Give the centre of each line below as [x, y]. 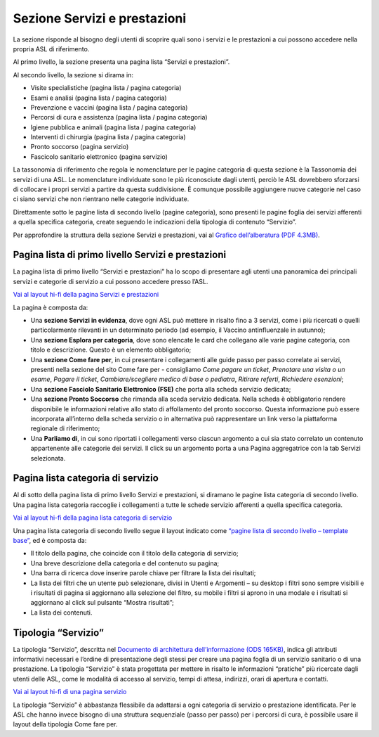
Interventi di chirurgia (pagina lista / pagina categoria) [108, 137]
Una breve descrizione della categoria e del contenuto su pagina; [125, 563]
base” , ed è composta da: [50, 540]
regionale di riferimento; [65, 428]
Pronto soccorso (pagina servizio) [80, 147]
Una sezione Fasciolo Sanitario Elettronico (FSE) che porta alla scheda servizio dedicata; [161, 389]
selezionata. [48, 458]
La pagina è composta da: [51, 307]
